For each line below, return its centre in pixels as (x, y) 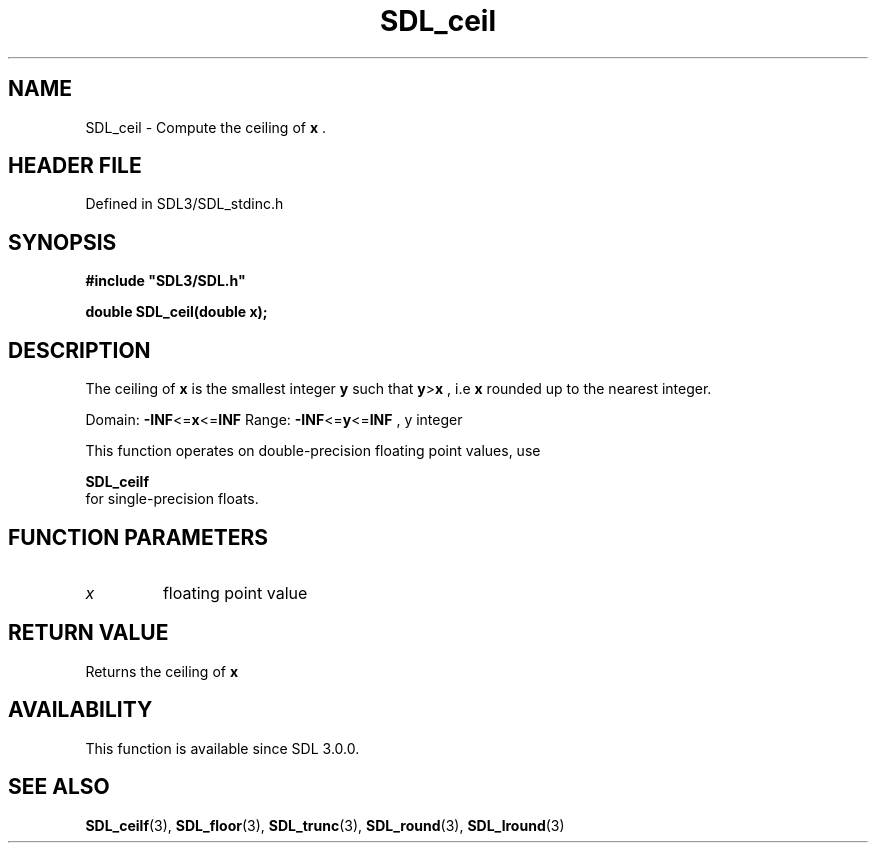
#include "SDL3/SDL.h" (165, 281)
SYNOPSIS (62, 242)
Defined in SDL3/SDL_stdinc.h (184, 204)
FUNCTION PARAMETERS (138, 537)
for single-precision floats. (172, 499)
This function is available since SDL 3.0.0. (222, 748)
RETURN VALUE (88, 633)
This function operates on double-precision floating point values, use (313, 451)
